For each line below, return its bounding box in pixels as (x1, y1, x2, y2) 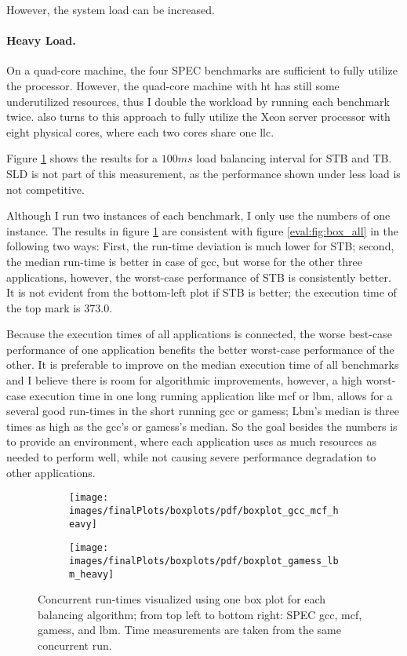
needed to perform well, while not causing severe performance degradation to (6, 449, 376, 465)
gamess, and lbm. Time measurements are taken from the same (38, 621, 341, 638)
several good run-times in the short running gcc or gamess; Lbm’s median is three (6, 403, 400, 419)
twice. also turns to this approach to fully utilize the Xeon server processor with (6, 108, 391, 125)
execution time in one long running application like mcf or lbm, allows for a (29, 387, 393, 403)
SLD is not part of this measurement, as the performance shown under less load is (6, 165, 401, 181)
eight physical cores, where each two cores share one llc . (6, 123, 274, 140)
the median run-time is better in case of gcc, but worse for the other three (6, 253, 362, 269)
